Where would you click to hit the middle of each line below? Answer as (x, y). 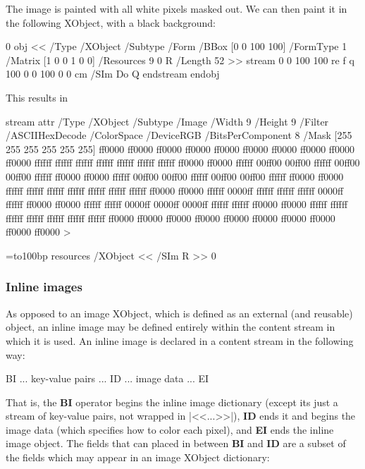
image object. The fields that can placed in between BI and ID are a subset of (176, 443)
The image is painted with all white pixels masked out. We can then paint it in (177, 8)
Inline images (44, 287)
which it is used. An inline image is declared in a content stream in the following (180, 340)
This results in (37, 97)
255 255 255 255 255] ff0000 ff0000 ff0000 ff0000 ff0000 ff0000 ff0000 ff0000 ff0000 (180, 148)
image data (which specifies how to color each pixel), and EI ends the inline (170, 429)
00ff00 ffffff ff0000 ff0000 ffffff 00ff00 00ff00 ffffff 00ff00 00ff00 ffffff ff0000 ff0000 (175, 176)
